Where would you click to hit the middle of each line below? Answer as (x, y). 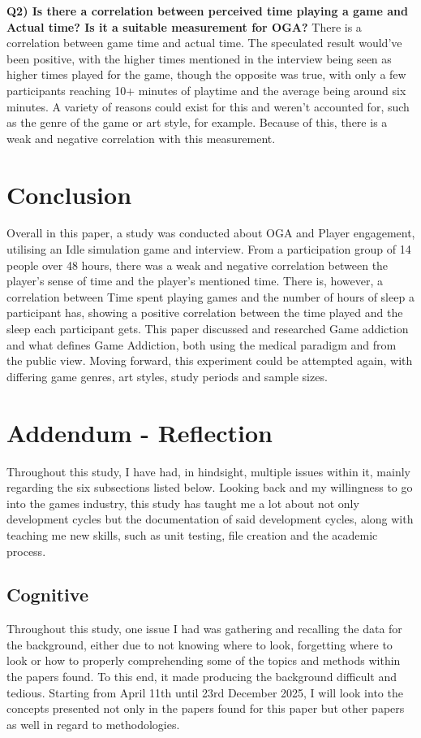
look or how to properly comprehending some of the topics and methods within (204, 660)
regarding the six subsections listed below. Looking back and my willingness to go (210, 487)
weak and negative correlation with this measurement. (141, 138)
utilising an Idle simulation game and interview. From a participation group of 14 (209, 249)
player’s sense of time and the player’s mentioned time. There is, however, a (195, 281)
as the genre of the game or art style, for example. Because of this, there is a (197, 122)
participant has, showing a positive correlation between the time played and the (205, 313)
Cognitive (47, 595)
